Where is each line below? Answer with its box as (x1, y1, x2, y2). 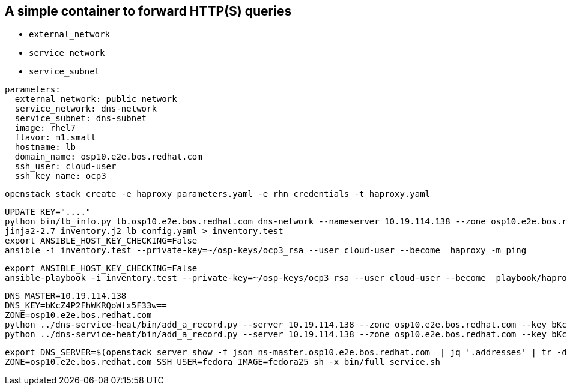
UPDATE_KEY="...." (5, 207, 91, 217)
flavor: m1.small (14, 133, 96, 143)
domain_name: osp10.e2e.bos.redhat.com (14, 152, 202, 162)
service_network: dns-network (14, 104, 157, 114)
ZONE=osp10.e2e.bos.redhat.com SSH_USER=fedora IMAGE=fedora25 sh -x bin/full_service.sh (5, 357, 440, 367)
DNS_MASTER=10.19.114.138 (5, 291, 127, 301)
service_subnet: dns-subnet (14, 113, 147, 124)
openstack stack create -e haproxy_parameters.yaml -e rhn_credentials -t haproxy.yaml (5, 189, 431, 199)
